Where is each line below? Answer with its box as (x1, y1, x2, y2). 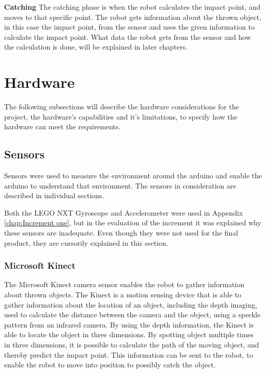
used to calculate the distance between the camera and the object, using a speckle (4, 309, 261, 320)
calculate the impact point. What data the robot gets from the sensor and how (4, 31, 251, 42)
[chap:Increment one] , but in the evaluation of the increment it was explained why (4, 217, 261, 228)
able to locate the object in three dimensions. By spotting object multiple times (4, 329, 254, 340)
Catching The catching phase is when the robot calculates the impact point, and (4, 2, 260, 12)
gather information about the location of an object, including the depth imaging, (4, 299, 257, 310)
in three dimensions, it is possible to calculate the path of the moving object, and (4, 339, 259, 350)
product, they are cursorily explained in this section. (4, 237, 168, 248)
